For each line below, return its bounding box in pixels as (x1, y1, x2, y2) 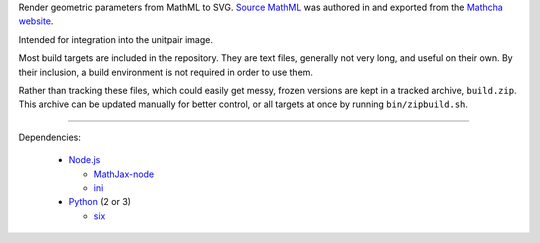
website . (18, 15, 54, 27)
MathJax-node (93, 168, 155, 180)
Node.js (68, 154, 101, 166)
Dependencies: (18, 131, 82, 143)
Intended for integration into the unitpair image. (18, 33, 214, 45)
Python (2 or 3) (68, 196, 132, 208)
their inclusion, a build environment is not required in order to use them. (18, 66, 314, 78)
